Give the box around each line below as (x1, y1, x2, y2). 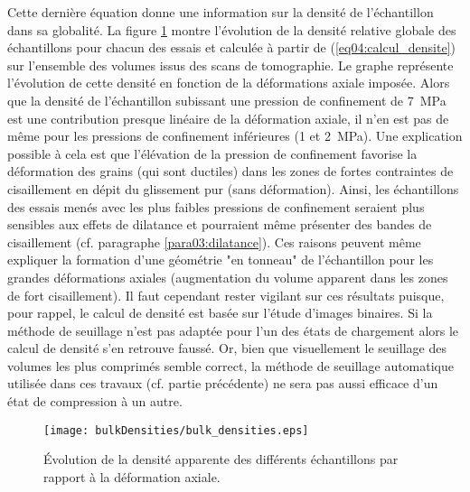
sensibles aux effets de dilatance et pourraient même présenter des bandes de (7, 215, 432, 234)
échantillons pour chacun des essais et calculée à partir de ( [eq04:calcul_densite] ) (7, 38, 456, 57)
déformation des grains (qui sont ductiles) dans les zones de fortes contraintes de (7, 162, 454, 181)
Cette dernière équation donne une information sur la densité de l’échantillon (7, 3, 434, 21)
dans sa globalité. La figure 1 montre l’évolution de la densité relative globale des (7, 20, 456, 39)
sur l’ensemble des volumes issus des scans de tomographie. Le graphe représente (7, 55, 454, 74)
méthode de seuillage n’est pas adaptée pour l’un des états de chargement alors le (7, 320, 459, 339)
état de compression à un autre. (7, 392, 183, 411)
